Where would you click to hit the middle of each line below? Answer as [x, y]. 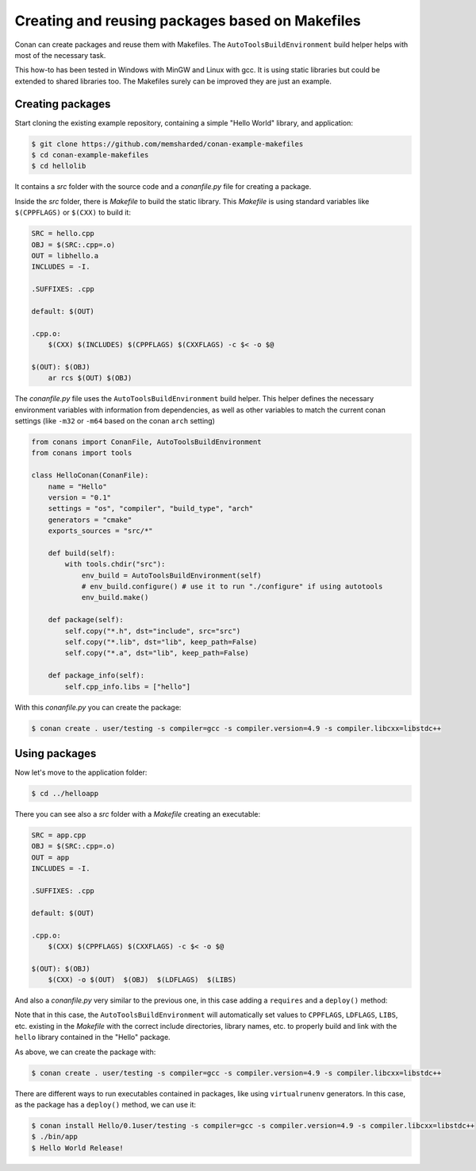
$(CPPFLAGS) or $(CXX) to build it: [73, 213]
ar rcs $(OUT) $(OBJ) [90, 378]
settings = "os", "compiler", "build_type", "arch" [151, 509]
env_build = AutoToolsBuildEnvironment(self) [171, 575]
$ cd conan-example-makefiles [90, 155]
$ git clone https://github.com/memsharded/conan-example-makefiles [167, 144]
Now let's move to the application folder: [81, 773]
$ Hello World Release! [78, 1148]
